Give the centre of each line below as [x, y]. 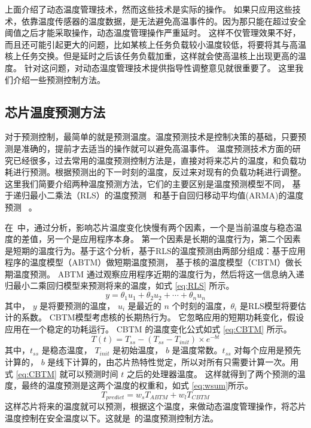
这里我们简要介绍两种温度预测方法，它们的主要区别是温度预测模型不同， [147, 183]
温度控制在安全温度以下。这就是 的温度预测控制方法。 [112, 418]
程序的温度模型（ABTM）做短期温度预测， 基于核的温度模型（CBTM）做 [149, 262]
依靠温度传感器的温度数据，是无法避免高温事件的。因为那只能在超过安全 [164, 21]
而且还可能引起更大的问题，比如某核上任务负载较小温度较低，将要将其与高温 [155, 44]
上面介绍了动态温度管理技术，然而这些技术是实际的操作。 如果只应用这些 [149, 9]
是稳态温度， [67, 350]
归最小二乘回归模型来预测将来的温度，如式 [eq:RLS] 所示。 [120, 285]
